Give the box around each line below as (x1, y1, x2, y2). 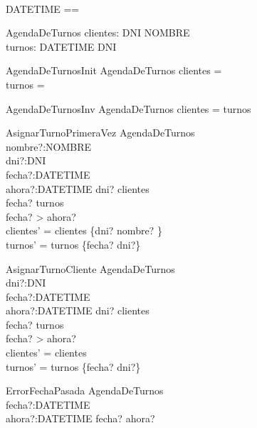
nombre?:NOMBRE (6, 139, 92, 154)
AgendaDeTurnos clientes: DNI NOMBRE (6, 25, 190, 40)
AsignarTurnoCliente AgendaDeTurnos (6, 261, 175, 276)
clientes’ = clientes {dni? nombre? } (6, 223, 162, 238)
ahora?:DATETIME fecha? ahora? (6, 411, 155, 426)
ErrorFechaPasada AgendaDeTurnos (6, 383, 164, 398)
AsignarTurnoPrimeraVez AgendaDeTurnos (6, 125, 195, 140)
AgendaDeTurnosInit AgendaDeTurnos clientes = (6, 63, 222, 78)
